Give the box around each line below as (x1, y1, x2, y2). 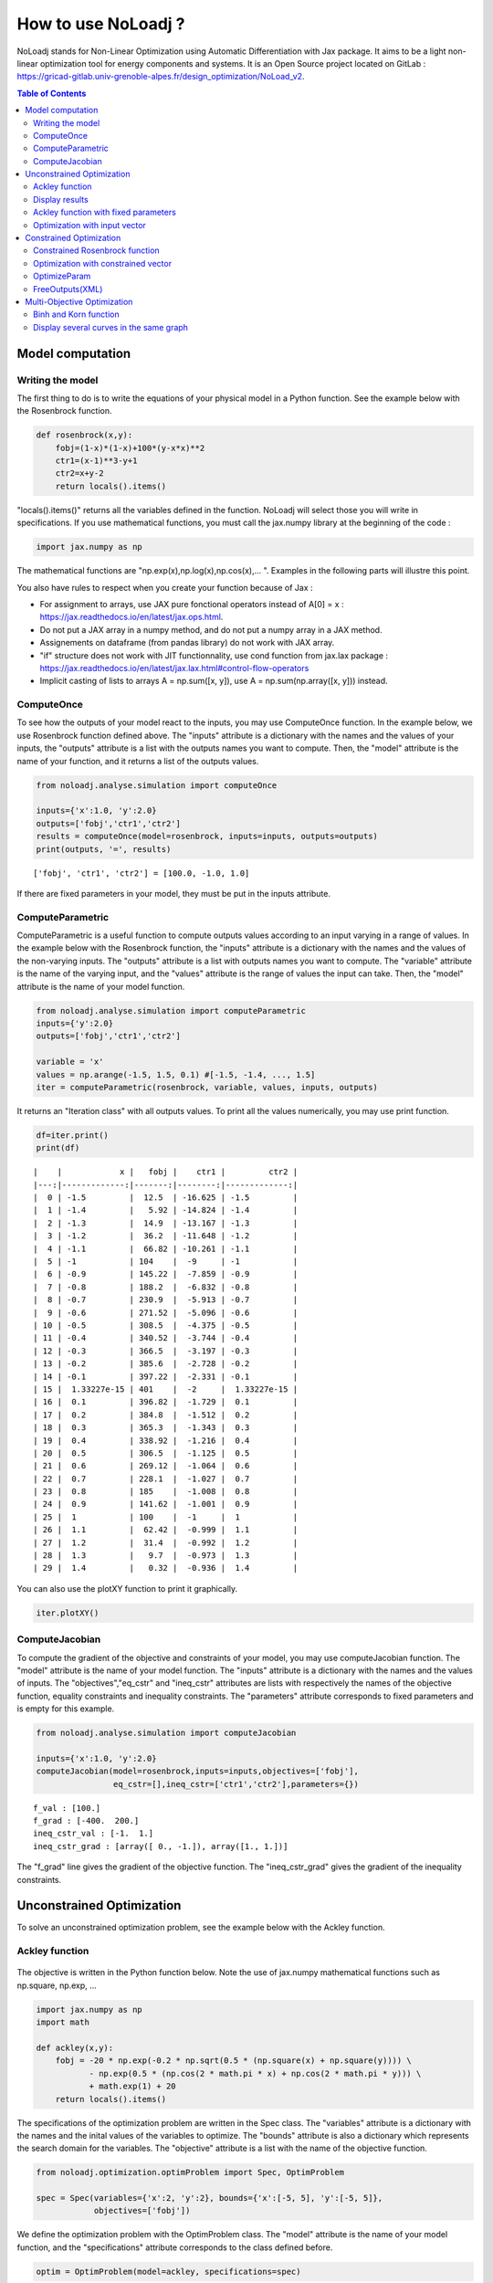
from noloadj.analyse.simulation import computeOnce (36, 780, 278, 790)
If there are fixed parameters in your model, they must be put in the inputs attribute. (16, 888, 330, 899)
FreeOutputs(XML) (33, 283, 103, 294)
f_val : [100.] (33, 1803, 101, 1813)
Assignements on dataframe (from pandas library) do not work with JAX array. (39, 637, 335, 648)
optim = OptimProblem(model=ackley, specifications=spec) (36, 2266, 301, 2277)
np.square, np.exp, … (16, 1980, 98, 1991)
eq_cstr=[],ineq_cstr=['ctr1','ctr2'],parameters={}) (112, 1779, 360, 1789)
